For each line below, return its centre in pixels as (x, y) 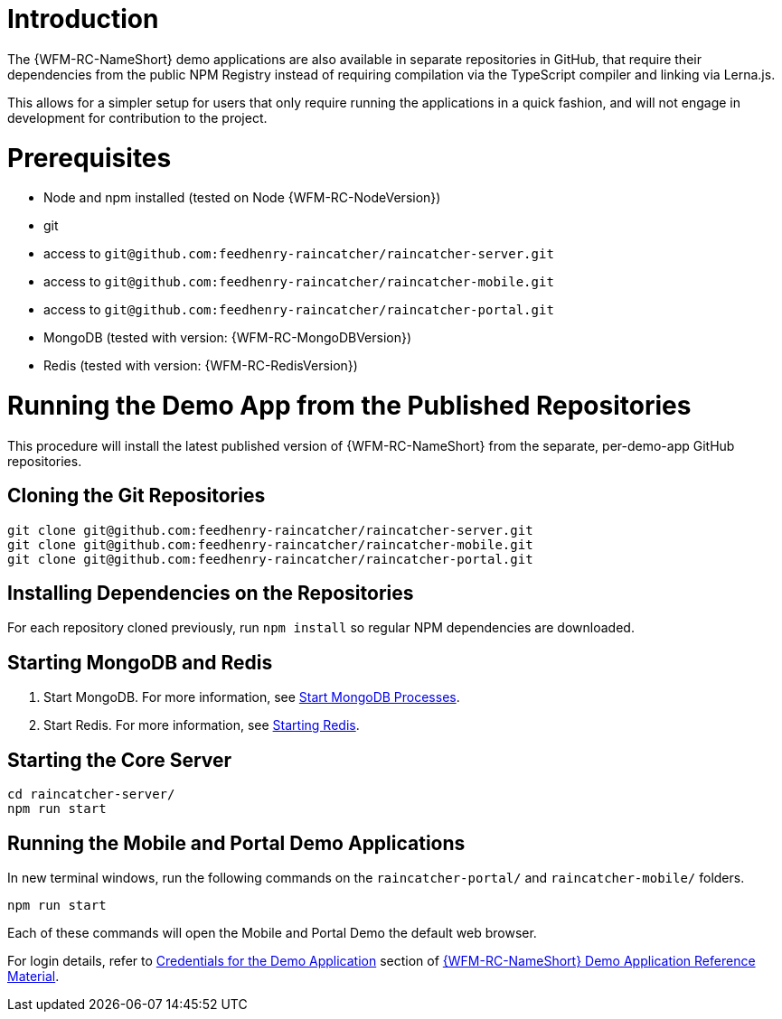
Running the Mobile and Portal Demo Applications (236, 843)
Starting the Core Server (120, 760)
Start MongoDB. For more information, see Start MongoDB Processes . (252, 697)
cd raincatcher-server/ (91, 795)
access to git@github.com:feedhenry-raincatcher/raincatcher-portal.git (299, 310)
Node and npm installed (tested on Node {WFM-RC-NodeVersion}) (242, 198)
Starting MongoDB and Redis (140, 662)
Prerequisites (90, 158)
